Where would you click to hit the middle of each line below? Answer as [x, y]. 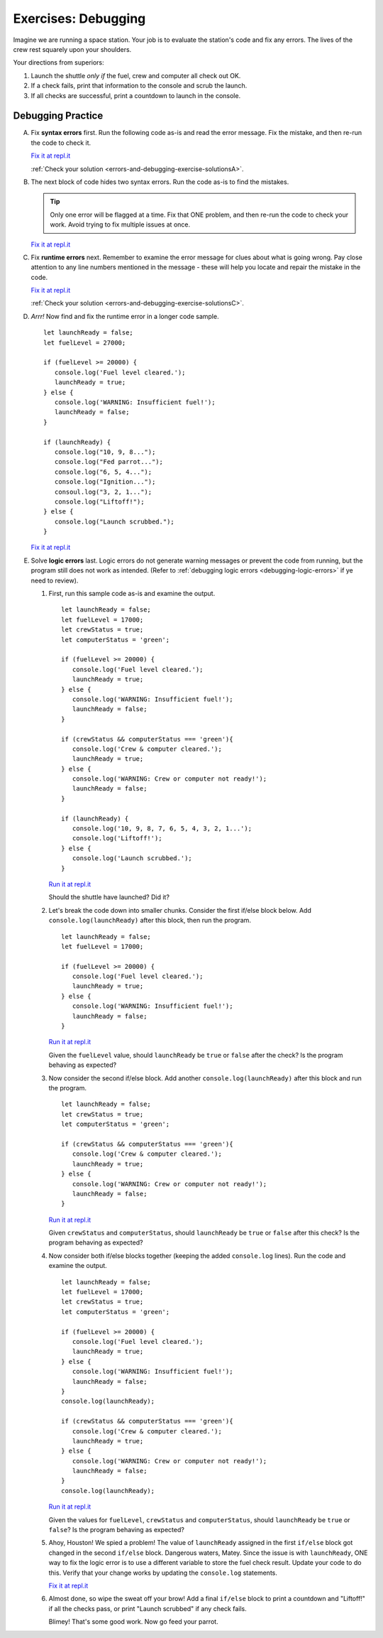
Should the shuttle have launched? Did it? [109, 897]
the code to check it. [61, 143]
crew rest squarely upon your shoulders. [72, 49]
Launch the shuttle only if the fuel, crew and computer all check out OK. [136, 75]
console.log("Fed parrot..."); [109, 462]
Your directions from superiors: [59, 63]
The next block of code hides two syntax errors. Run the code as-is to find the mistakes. [160, 182]
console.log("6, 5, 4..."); [103, 472]
